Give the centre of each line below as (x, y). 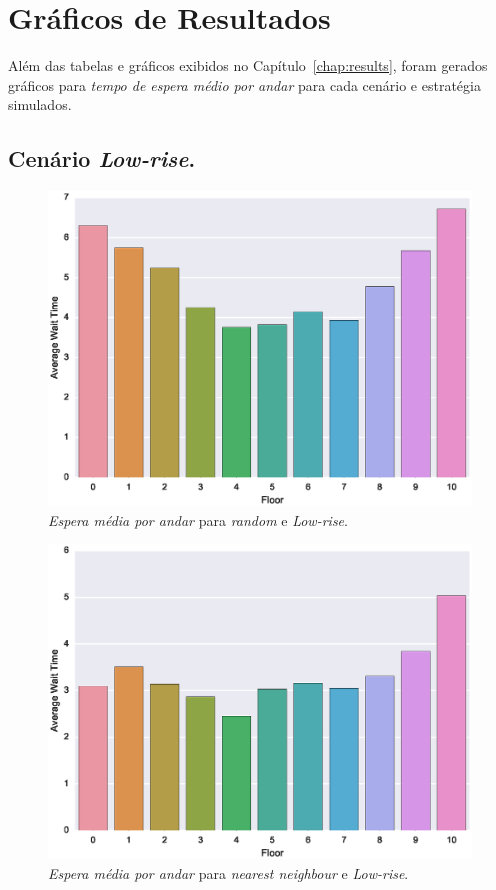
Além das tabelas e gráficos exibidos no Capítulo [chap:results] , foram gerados (248, 65)
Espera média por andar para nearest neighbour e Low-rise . (228, 873)
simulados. (40, 104)
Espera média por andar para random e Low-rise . (198, 519)
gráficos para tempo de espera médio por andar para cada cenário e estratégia (244, 84)
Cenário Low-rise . (102, 158)
